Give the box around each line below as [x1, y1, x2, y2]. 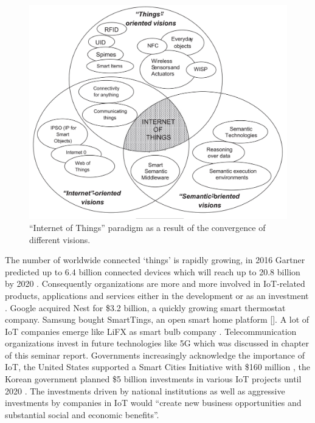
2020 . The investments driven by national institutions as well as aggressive [5, 384, 285, 397]
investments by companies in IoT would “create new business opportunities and [5, 396, 302, 409]
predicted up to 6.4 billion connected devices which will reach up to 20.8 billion [5, 265, 300, 278]
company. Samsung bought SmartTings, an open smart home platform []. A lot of [5, 313, 310, 326]
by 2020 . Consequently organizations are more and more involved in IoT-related [5, 277, 305, 290]
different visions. [29, 233, 91, 246]
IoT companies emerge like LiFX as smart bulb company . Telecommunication [5, 325, 297, 337]
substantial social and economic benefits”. [5, 408, 159, 421]
